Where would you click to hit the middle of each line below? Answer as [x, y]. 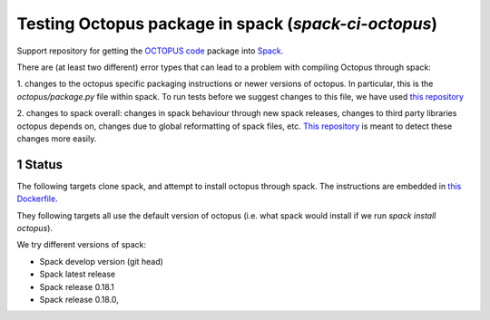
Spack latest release [78, 274]
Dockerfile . [37, 199]
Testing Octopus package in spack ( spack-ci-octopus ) [227, 24]
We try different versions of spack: [82, 245]
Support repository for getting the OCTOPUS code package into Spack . [150, 51]
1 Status [40, 165]
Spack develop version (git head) [101, 261]
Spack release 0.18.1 [77, 286]
